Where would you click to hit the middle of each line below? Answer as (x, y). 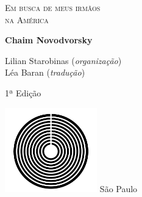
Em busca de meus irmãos (53, 7)
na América (27, 19)
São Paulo (119, 188)
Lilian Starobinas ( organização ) (63, 60)
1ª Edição (23, 92)
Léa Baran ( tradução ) (45, 72)
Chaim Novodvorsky (49, 40)
